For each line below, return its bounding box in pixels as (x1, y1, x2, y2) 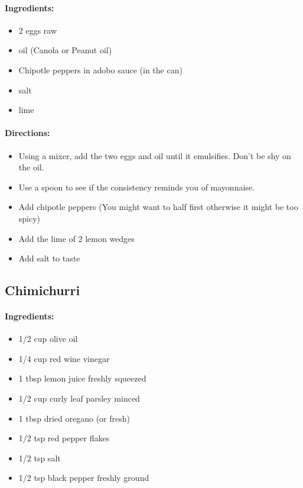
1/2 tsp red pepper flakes (18, 432, 110, 444)
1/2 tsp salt (18, 451, 61, 464)
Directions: (5, 127, 50, 139)
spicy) (18, 212, 41, 224)
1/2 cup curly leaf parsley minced (18, 392, 140, 405)
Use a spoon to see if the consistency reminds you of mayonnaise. (18, 180, 255, 193)
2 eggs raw (18, 24, 57, 36)
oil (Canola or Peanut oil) (18, 44, 112, 56)
